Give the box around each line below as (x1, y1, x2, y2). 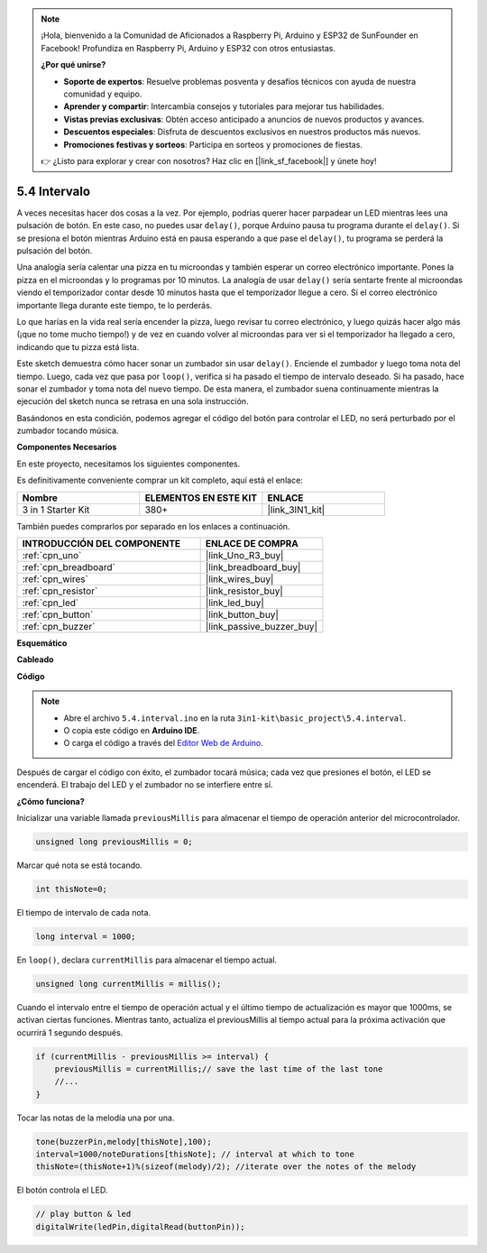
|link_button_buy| (205, 609, 280, 622)
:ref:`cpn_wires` (22, 573, 89, 585)
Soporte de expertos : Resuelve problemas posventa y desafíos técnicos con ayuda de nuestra (63, 76, 417, 87)
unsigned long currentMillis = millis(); (35, 979, 222, 989)
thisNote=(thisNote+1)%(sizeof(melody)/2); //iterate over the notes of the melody (35, 1162, 417, 1172)
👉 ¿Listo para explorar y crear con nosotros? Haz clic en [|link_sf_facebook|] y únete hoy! (41, 155, 377, 166)
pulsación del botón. (16, 244, 93, 256)
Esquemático (16, 638, 68, 649)
